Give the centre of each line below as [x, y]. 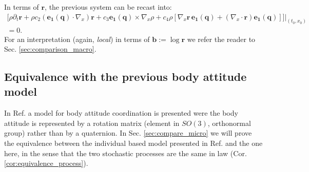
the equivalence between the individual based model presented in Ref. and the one [133, 143]
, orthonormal [229, 123]
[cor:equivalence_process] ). [46, 163]
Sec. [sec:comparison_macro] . [50, 49]
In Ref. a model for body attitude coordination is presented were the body [121, 113]
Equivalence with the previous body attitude [125, 77]
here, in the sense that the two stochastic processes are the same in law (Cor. [125, 153]
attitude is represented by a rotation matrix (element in [92, 123]
